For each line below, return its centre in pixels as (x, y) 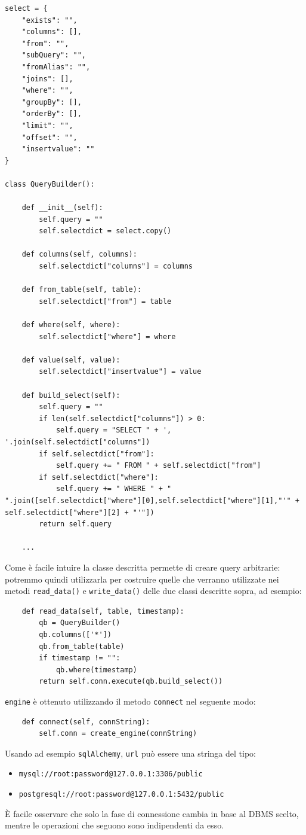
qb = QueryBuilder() (80, 623)
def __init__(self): (62, 208)
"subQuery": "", (54, 55)
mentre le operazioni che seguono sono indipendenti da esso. (115, 825)
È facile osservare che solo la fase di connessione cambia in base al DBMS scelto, (152, 813)
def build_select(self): (71, 395)
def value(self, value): (71, 360)
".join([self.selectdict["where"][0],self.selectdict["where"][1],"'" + (152, 500)
